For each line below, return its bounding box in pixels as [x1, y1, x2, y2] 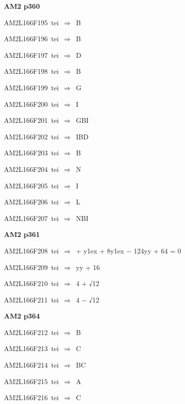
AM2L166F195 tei [4, 17, 59, 27]
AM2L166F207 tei [4, 213, 59, 223]
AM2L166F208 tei [4, 245, 59, 255]
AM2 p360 [4, 1, 40, 11]
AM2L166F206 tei [4, 197, 59, 207]
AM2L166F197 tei [4, 50, 59, 60]
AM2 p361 [4, 229, 40, 239]
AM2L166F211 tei [4, 294, 59, 304]
